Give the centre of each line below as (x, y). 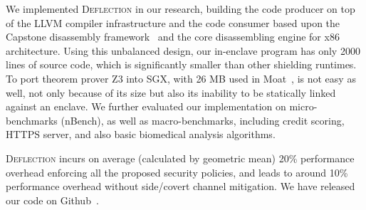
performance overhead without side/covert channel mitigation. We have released (181, 186)
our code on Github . (52, 200)
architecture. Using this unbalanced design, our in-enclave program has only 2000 (183, 50)
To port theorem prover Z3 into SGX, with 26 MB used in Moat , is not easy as (181, 78)
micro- (303, 106)
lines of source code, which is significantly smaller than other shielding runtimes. (181, 64)
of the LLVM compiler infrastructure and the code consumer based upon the (173, 22)
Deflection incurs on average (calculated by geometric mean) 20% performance (180, 158)
